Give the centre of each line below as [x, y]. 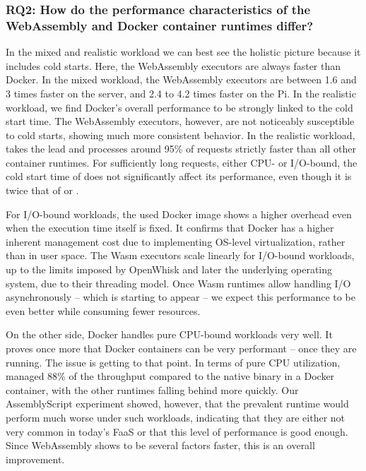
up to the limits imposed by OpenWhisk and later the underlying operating [169, 269]
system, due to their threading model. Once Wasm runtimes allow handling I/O [178, 283]
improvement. [35, 459]
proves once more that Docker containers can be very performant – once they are [181, 348]
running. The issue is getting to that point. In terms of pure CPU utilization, [173, 362]
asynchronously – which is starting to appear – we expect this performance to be [181, 297]
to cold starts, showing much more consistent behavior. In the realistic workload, [181, 135]
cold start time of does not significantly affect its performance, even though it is [179, 176]
